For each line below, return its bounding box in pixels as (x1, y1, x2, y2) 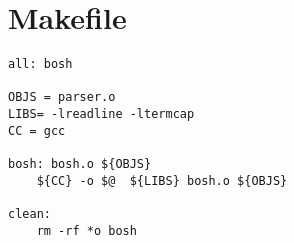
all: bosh (8, 57, 73, 72)
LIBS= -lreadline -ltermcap (8, 107, 195, 122)
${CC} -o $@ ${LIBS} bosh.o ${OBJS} (36, 173, 288, 188)
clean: (8, 207, 51, 222)
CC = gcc (8, 123, 66, 138)
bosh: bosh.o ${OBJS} (8, 157, 152, 172)
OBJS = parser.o (8, 90, 116, 105)
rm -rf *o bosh (36, 223, 137, 238)
